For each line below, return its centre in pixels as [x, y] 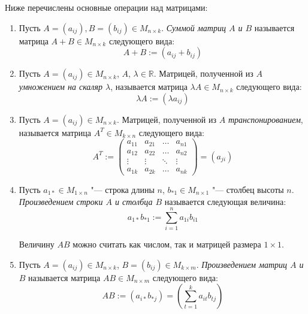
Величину [37, 244]
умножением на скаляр [61, 87]
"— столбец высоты [248, 189]
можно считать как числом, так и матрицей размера [167, 244]
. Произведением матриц [241, 264]
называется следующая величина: [225, 201]
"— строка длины [123, 189]
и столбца [134, 201]
